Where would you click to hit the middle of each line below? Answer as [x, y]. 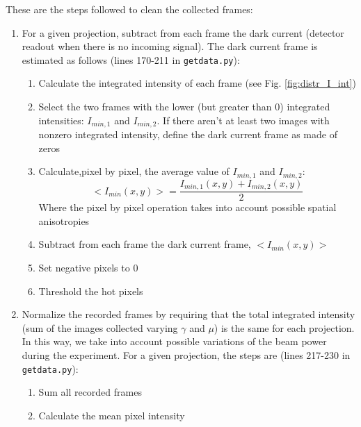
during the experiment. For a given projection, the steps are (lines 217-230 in [186, 354]
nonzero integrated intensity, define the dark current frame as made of [188, 134]
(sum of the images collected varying [100, 327]
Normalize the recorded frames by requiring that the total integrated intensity [188, 314]
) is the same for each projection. [284, 327]
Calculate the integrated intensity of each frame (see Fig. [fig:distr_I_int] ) [197, 83]
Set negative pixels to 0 [88, 267]
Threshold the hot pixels [91, 291]
